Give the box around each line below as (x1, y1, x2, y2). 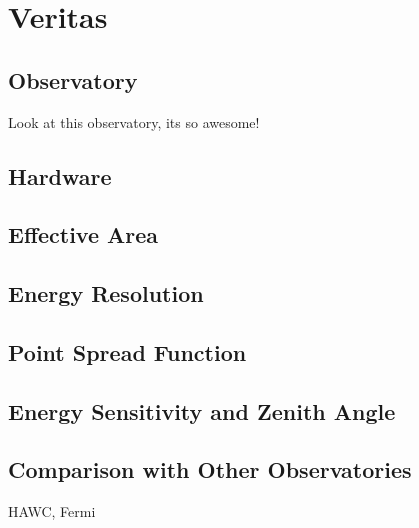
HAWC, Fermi (8, 501, 96, 522)
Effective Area (8, 219, 159, 250)
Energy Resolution (8, 278, 204, 309)
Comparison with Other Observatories (8, 454, 412, 485)
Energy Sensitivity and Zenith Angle (8, 395, 396, 426)
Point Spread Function (8, 336, 247, 367)
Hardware (8, 160, 112, 191)
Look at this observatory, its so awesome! (8, 111, 260, 132)
